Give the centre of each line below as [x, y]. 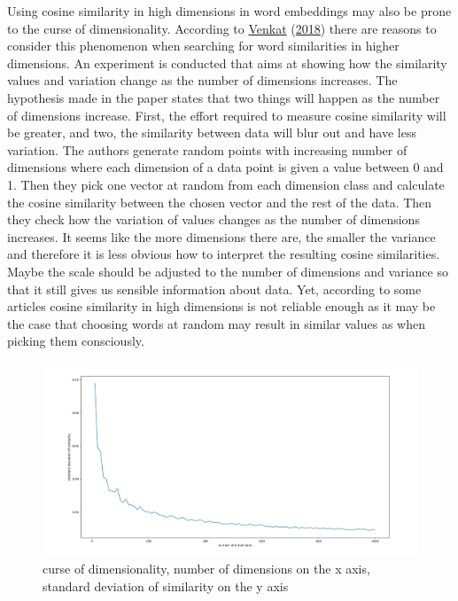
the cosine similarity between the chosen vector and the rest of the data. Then [220, 202]
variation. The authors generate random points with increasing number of [207, 149]
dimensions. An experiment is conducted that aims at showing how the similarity [227, 62]
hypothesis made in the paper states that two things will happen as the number [224, 97]
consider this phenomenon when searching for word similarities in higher [203, 46]
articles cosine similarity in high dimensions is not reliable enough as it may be [221, 306]
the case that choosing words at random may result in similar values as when [216, 323]
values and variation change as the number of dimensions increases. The [202, 80]
